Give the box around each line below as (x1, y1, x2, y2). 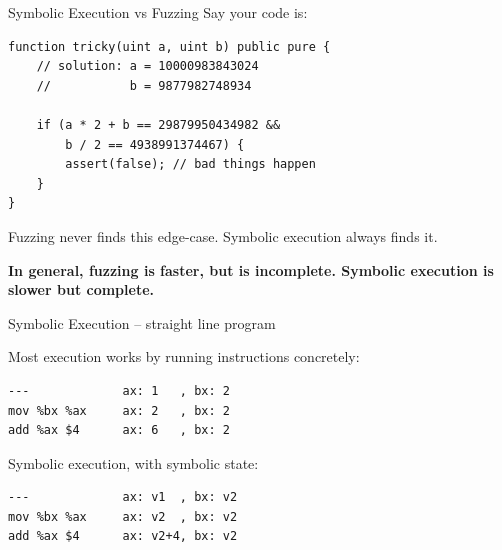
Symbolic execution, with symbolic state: (8, 452, 259, 473)
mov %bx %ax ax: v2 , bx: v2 (8, 509, 238, 524)
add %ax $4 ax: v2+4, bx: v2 (8, 529, 238, 544)
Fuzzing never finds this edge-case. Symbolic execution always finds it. (8, 225, 438, 246)
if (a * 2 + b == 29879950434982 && (36, 117, 281, 132)
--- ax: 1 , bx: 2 (8, 383, 230, 398)
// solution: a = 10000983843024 (36, 59, 259, 74)
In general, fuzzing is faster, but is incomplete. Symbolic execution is (8, 259, 494, 280)
